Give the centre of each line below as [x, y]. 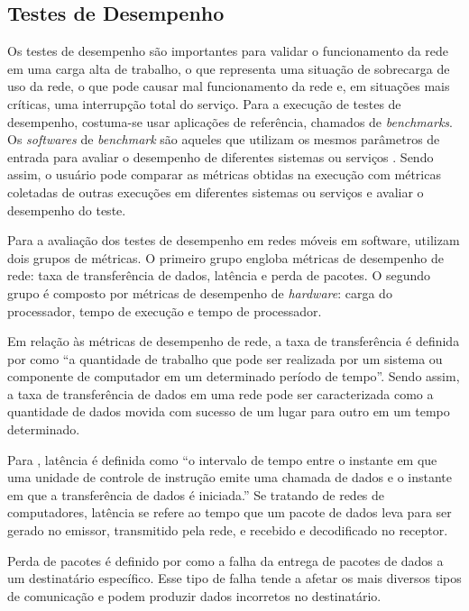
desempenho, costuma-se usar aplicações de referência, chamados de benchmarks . [230, 121]
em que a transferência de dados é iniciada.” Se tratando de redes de [196, 494]
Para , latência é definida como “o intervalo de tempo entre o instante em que [222, 459]
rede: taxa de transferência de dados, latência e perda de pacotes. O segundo [219, 275]
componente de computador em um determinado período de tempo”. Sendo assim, [234, 376]
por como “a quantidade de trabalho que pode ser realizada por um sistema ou [225, 358]
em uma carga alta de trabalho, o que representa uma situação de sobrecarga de [229, 68]
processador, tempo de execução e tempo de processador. [165, 310]
